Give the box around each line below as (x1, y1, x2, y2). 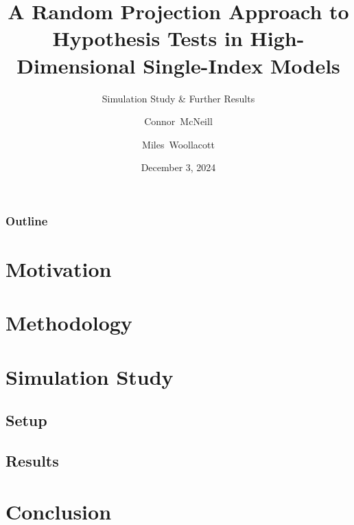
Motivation (5, 254, 112, 282)
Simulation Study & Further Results (102, 91, 255, 105)
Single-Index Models (143, 51, 340, 79)
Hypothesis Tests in (52, 24, 243, 52)
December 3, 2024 (141, 160, 216, 175)
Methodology (5, 309, 132, 337)
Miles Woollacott (142, 137, 215, 151)
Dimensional (16, 51, 136, 79)
